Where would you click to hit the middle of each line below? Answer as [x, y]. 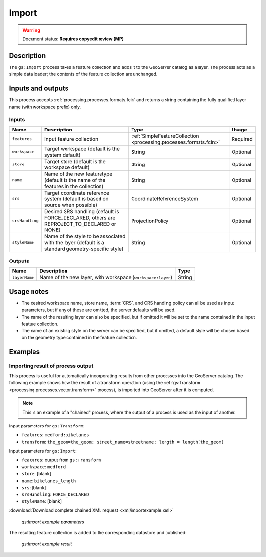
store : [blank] [36, 474]
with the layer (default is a [74, 242]
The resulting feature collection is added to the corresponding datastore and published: [98, 533]
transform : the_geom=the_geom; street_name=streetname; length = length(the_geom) [123, 442]
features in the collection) [74, 186]
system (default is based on [77, 198]
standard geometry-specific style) [84, 249]
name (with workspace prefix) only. [45, 107]
